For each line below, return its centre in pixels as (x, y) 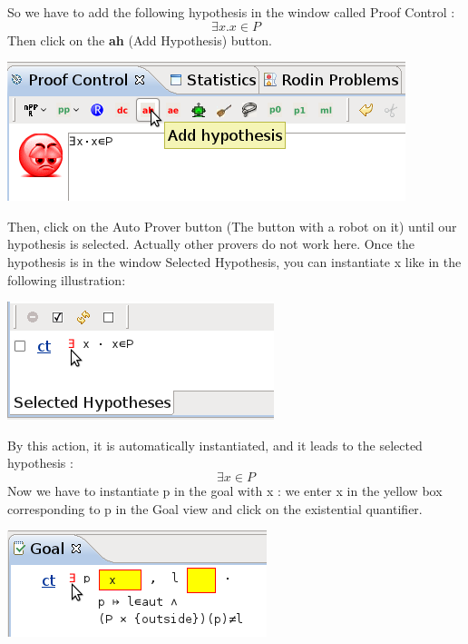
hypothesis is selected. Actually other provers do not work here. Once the (211, 244)
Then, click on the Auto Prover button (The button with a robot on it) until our (232, 226)
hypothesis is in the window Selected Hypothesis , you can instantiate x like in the (234, 261)
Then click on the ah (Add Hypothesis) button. (140, 40)
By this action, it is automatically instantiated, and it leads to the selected (215, 445)
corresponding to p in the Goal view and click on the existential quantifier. (215, 508)
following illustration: (67, 279)
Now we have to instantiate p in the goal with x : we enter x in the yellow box (225, 490)
